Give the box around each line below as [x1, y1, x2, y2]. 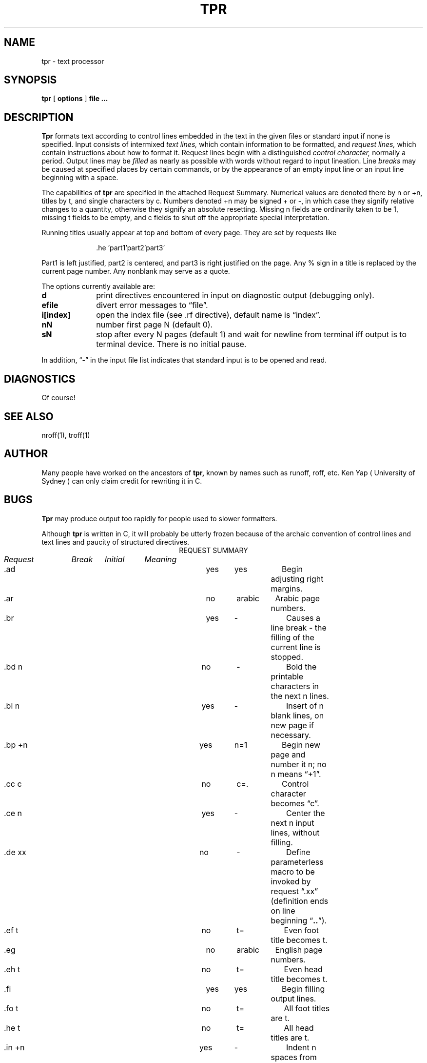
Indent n [286, 1042, 316, 1052]
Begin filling [282, 983, 325, 994]
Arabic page [275, 593, 320, 603]
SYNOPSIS [4, 74, 57, 86]
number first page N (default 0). [96, 320, 213, 330]
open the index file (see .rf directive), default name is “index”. [96, 310, 321, 320]
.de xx [4, 847, 26, 857]
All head [284, 1022, 314, 1033]
